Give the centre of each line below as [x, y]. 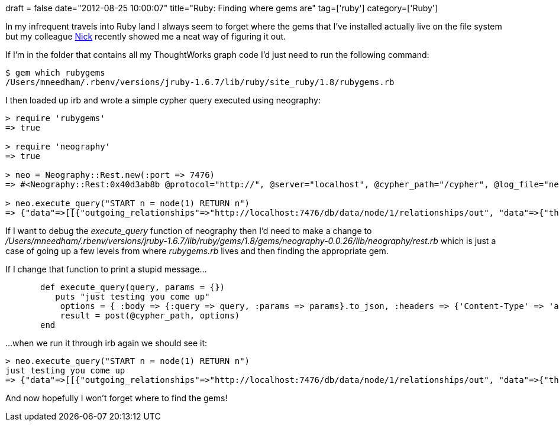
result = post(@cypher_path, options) [150, 316]
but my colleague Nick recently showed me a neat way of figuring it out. [146, 36]
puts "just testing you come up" [133, 297]
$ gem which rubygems [55, 73]
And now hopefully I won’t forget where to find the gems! [117, 398]
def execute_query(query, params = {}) [133, 287]
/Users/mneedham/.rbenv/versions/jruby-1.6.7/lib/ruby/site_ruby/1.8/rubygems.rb [200, 82]
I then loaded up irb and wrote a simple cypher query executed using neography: [163, 100]
